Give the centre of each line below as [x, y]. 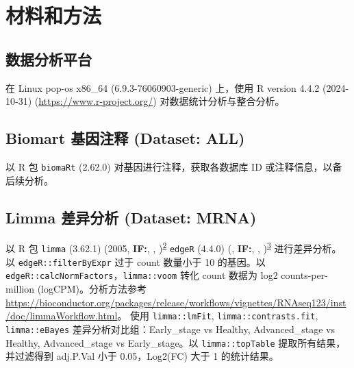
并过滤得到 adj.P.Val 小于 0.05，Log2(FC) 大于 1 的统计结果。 [142, 356]
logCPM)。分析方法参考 [94, 289]
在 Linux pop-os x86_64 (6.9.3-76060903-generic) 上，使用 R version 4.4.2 [163, 87]
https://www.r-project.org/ [96, 101]
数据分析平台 [49, 59]
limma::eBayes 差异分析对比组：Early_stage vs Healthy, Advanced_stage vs [170, 329]
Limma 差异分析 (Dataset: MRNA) [131, 217]
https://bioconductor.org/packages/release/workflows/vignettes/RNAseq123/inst [176, 302]
